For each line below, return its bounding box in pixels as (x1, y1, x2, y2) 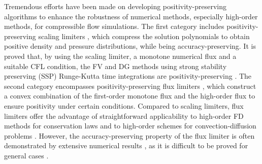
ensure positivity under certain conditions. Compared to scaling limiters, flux (4, 100, 244, 111)
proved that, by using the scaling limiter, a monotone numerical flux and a (4, 50, 237, 61)
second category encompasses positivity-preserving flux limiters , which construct (4, 80, 256, 91)
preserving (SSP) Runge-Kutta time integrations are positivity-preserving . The (4, 71, 252, 81)
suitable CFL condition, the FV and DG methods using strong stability (4, 60, 227, 71)
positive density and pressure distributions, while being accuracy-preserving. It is (4, 41, 256, 51)
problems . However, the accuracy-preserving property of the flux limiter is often (4, 130, 255, 141)
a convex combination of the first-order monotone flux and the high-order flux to (4, 90, 255, 101)
